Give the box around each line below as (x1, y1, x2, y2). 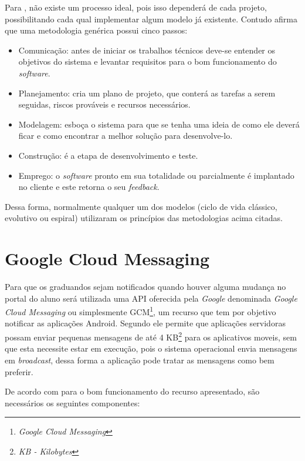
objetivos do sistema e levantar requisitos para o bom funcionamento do (18, 55, 277, 68)
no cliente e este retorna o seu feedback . (18, 181, 160, 193)
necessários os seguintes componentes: (5, 396, 140, 409)
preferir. (5, 365, 33, 378)
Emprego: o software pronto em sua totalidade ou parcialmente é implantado (18, 169, 294, 181)
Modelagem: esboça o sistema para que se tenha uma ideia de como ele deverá (18, 118, 300, 130)
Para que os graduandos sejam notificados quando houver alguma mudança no (5, 280, 286, 293)
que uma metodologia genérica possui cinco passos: (5, 24, 188, 36)
